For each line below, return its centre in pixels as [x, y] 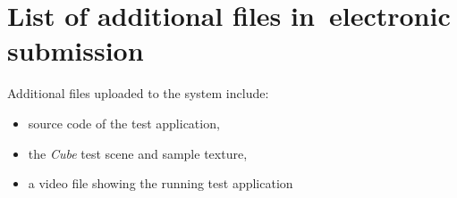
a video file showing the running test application [161, 183]
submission [76, 50]
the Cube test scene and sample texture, [138, 153]
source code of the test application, [124, 123]
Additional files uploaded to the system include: [138, 93]
